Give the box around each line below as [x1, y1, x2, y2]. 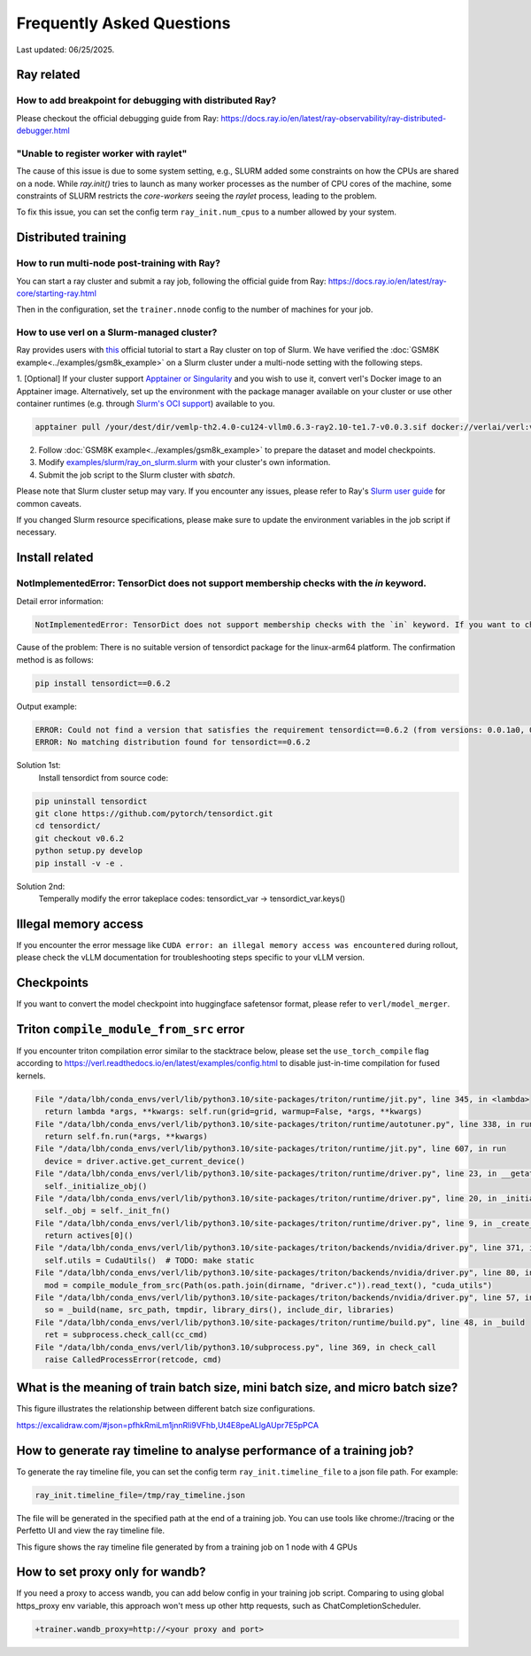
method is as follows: [16, 654, 95, 665]
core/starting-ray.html [16, 288, 97, 299]
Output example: [16, 701, 77, 711]
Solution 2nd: [16, 881, 65, 891]
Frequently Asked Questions [16, 13, 231, 33]
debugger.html [16, 125, 70, 136]
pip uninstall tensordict [35, 796, 148, 806]
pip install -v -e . [35, 858, 124, 868]
